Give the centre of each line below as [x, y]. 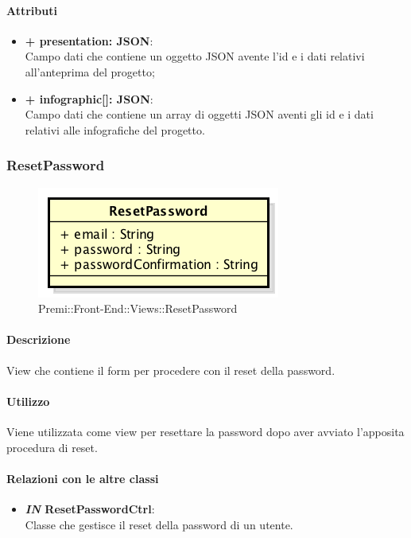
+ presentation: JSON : [89, 40]
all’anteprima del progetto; [90, 71]
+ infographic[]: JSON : [89, 98]
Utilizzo [28, 401]
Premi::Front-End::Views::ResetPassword [138, 308]
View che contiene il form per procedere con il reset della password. [171, 370]
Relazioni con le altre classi [83, 478]
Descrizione [39, 339]
